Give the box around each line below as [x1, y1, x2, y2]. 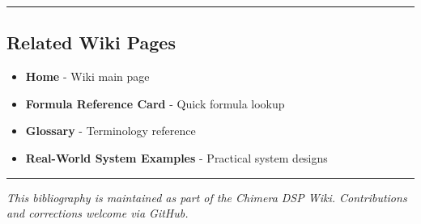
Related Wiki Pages [6, 30, 176, 55]
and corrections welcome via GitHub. [6, 205, 189, 222]
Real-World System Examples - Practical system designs [25, 149, 328, 166]
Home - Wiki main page [25, 68, 150, 85]
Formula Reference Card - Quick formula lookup [25, 95, 285, 112]
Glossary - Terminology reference [25, 122, 196, 139]
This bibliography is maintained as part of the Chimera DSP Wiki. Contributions [6, 188, 407, 205]
